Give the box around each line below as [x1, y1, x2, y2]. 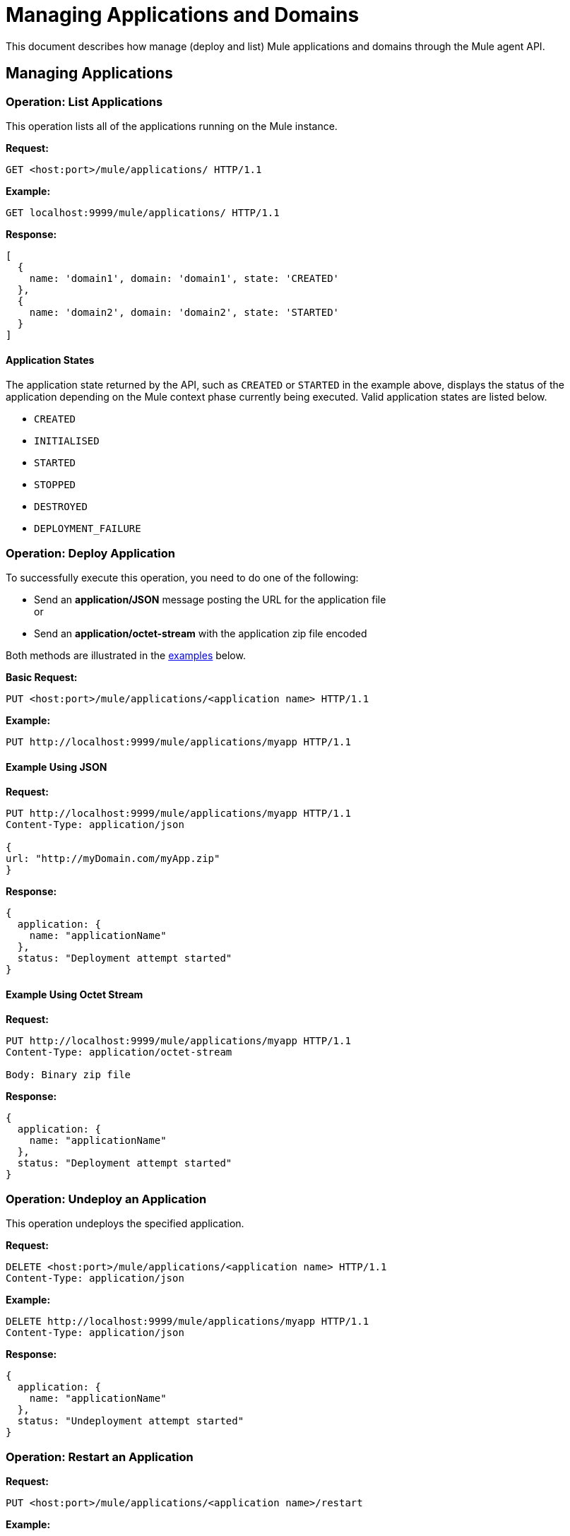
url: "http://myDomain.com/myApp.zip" [6, 853, 220, 865]
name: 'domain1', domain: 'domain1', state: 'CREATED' [29, 272, 340, 284]
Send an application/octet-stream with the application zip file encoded [34, 627, 367, 639]
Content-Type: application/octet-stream [6, 1046, 232, 1058]
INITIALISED [34, 435, 100, 447]
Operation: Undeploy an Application [6, 1191, 207, 1206]
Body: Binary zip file [6, 1069, 131, 1081]
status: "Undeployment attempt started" [17, 1415, 244, 1427]
